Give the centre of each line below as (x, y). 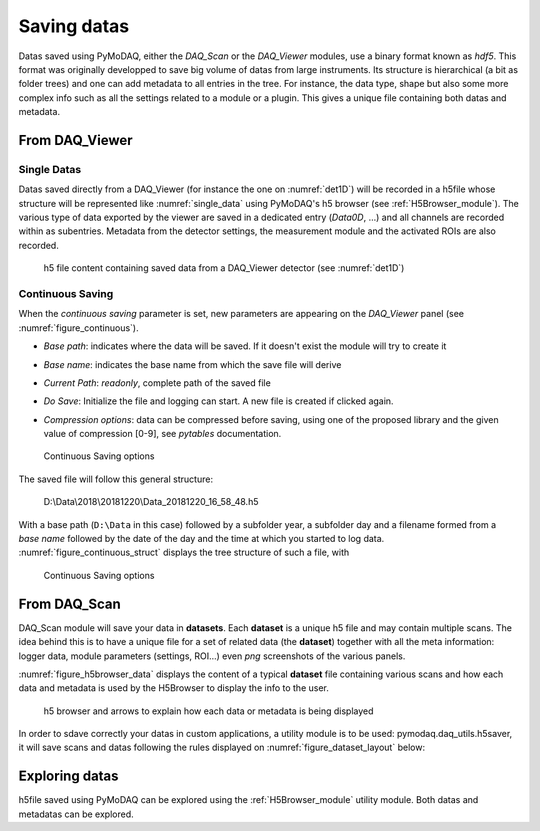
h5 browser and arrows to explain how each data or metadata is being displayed (208, 711)
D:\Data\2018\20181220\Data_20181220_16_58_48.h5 (151, 502)
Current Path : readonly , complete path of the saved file (157, 382)
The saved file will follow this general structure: (116, 479)
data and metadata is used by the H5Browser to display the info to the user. (173, 688)
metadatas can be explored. (76, 814)
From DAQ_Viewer (76, 140)
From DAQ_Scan (70, 603)
